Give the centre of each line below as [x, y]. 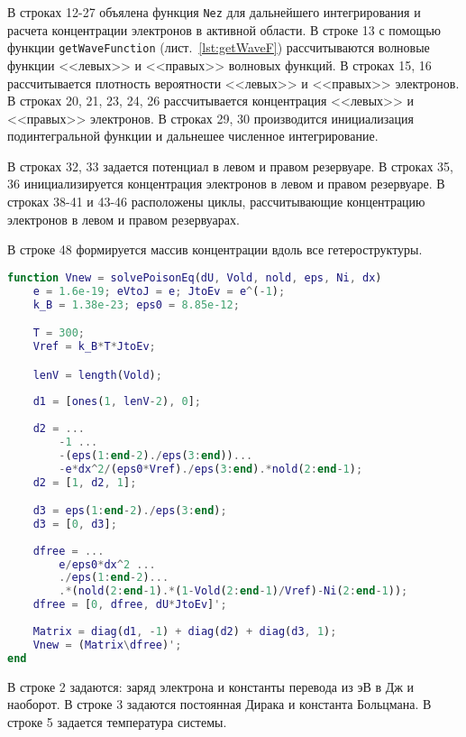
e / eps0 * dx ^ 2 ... [107, 564]
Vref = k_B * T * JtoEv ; [94, 346]
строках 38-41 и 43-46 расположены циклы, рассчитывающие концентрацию [216, 202]
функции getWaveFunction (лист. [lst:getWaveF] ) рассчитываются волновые [219, 47]
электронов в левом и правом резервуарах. [123, 219]
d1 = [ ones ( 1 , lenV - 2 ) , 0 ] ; [117, 402]
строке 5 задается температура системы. [117, 721]
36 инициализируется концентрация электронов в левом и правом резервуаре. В [226, 184]
